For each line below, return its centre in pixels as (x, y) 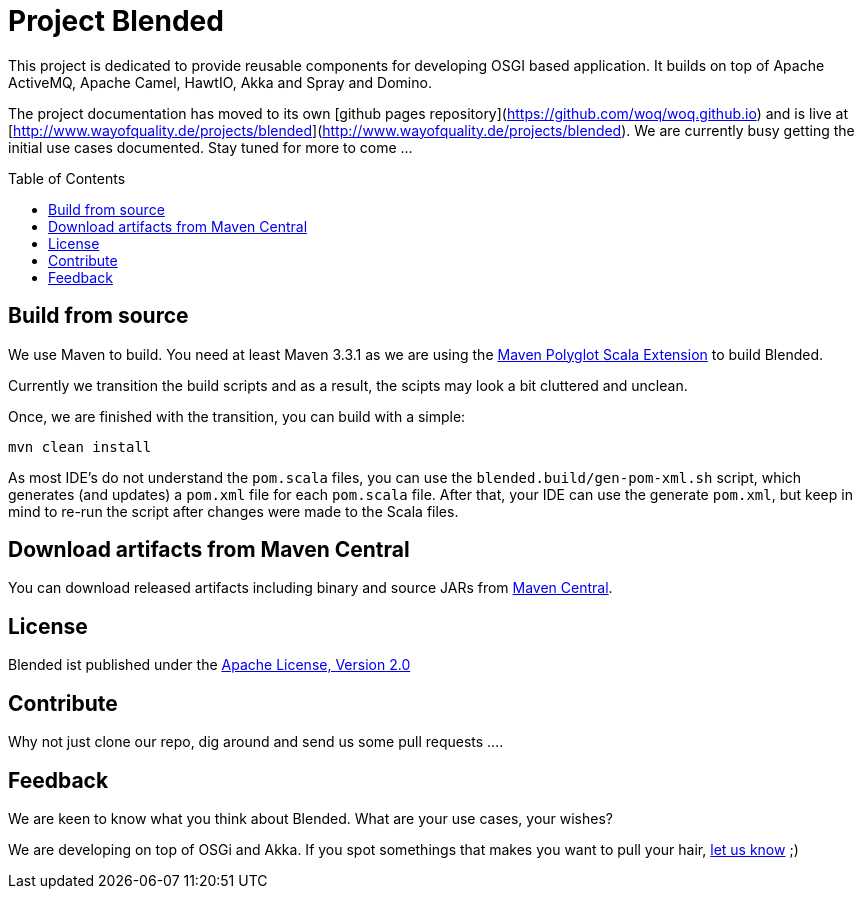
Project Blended (116, 21)
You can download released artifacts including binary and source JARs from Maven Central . (310, 588)
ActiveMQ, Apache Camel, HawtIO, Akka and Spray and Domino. (220, 82)
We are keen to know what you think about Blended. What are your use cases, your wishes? (311, 818)
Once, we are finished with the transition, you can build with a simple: (237, 416)
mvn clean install (80, 446)
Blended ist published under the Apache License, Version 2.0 (209, 665)
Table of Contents (67, 178)
